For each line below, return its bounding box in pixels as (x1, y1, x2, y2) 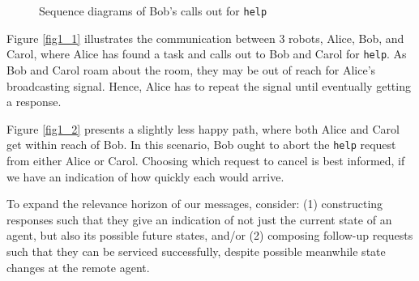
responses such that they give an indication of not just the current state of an (6, 211, 392, 228)
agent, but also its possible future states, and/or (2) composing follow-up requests (6, 227, 413, 244)
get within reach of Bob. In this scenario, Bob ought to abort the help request (6, 136, 396, 153)
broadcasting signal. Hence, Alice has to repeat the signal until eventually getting (6, 77, 411, 94)
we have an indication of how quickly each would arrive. (6, 168, 284, 185)
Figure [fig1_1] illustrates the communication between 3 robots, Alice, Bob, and (6, 29, 404, 46)
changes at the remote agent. (6, 258, 150, 275)
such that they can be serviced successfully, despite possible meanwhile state (6, 242, 386, 259)
